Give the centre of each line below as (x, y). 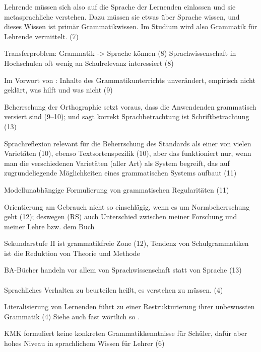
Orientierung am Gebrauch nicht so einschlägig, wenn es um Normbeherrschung (127, 206)
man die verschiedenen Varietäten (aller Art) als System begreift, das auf (117, 163)
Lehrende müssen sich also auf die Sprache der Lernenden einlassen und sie (120, 7)
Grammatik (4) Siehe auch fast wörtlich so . (72, 316)
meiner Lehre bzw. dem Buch (49, 226)
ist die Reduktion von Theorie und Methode (72, 253)
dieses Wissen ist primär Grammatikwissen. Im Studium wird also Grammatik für (131, 26)
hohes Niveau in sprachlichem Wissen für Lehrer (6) (84, 343)
